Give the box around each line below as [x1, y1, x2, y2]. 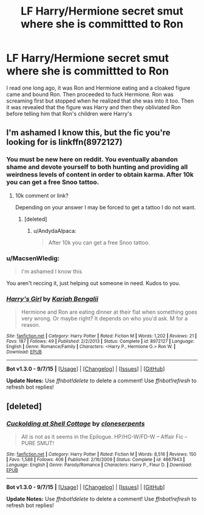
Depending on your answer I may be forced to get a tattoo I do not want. [15, 203, 196, 210]
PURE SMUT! [21, 439, 55, 446]
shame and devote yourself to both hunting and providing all [6, 163, 188, 171]
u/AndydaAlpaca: [33, 227, 77, 234]
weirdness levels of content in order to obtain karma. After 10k [6, 170, 194, 179]
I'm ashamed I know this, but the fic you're [6, 127, 171, 138]
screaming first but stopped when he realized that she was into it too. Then [6, 97, 194, 104]
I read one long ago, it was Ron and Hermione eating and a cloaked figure [6, 84, 191, 92]
